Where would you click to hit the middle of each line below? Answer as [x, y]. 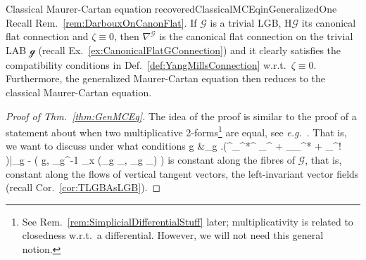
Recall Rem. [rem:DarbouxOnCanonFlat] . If [101, 22]
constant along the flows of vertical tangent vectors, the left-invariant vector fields [182, 173]
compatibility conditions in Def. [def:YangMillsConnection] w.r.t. [146, 64]
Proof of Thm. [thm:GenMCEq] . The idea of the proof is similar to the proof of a [181, 116]
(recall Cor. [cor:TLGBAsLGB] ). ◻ [83, 187]
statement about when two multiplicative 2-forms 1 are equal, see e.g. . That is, [176, 131]
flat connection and [47, 36]
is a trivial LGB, [246, 22]
